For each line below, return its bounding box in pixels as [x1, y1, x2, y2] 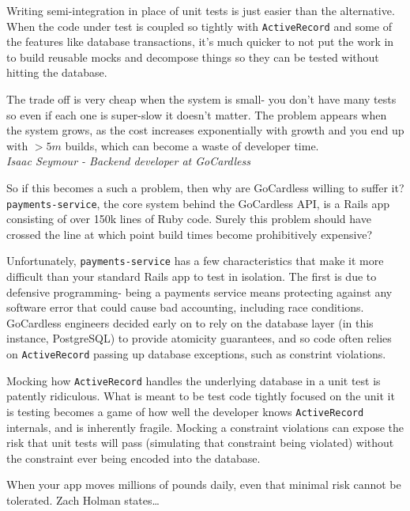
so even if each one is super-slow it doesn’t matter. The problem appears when [6, 106, 387, 123]
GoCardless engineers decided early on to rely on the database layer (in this [6, 314, 374, 331]
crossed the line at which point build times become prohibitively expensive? [6, 225, 373, 242]
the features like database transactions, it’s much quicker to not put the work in [6, 33, 394, 50]
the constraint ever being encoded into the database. [6, 449, 261, 466]
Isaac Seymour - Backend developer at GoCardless [6, 153, 250, 169]
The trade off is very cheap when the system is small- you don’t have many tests [6, 91, 397, 108]
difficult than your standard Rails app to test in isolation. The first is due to [6, 268, 377, 285]
